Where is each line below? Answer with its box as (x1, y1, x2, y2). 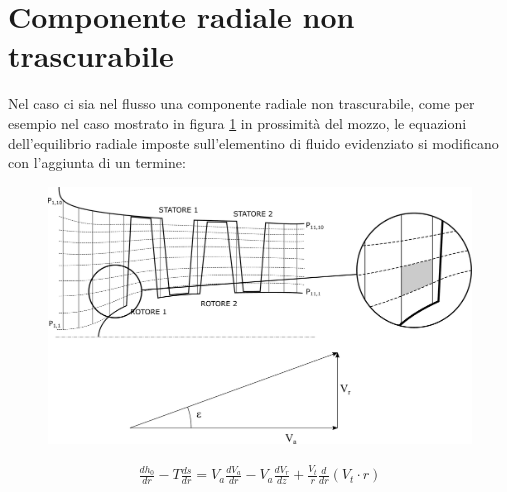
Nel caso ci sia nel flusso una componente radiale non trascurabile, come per (8, 93, 475, 114)
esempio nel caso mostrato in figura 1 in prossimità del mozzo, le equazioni (8, 112, 467, 133)
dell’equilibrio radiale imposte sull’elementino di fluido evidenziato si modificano (8, 132, 499, 153)
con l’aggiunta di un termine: (8, 152, 186, 173)
